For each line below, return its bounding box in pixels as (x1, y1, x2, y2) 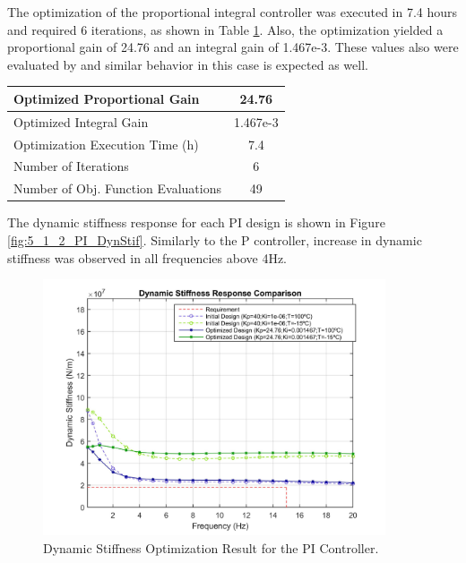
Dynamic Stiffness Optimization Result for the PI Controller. (43, 538, 379, 557)
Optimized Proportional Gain (13, 89, 200, 107)
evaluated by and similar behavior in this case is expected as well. (7, 55, 368, 73)
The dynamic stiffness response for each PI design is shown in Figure (7, 213, 385, 232)
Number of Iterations (13, 157, 129, 175)
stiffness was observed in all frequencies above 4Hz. (7, 248, 287, 267)
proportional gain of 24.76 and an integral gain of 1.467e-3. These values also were (7, 38, 459, 56)
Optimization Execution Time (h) (13, 134, 199, 153)
